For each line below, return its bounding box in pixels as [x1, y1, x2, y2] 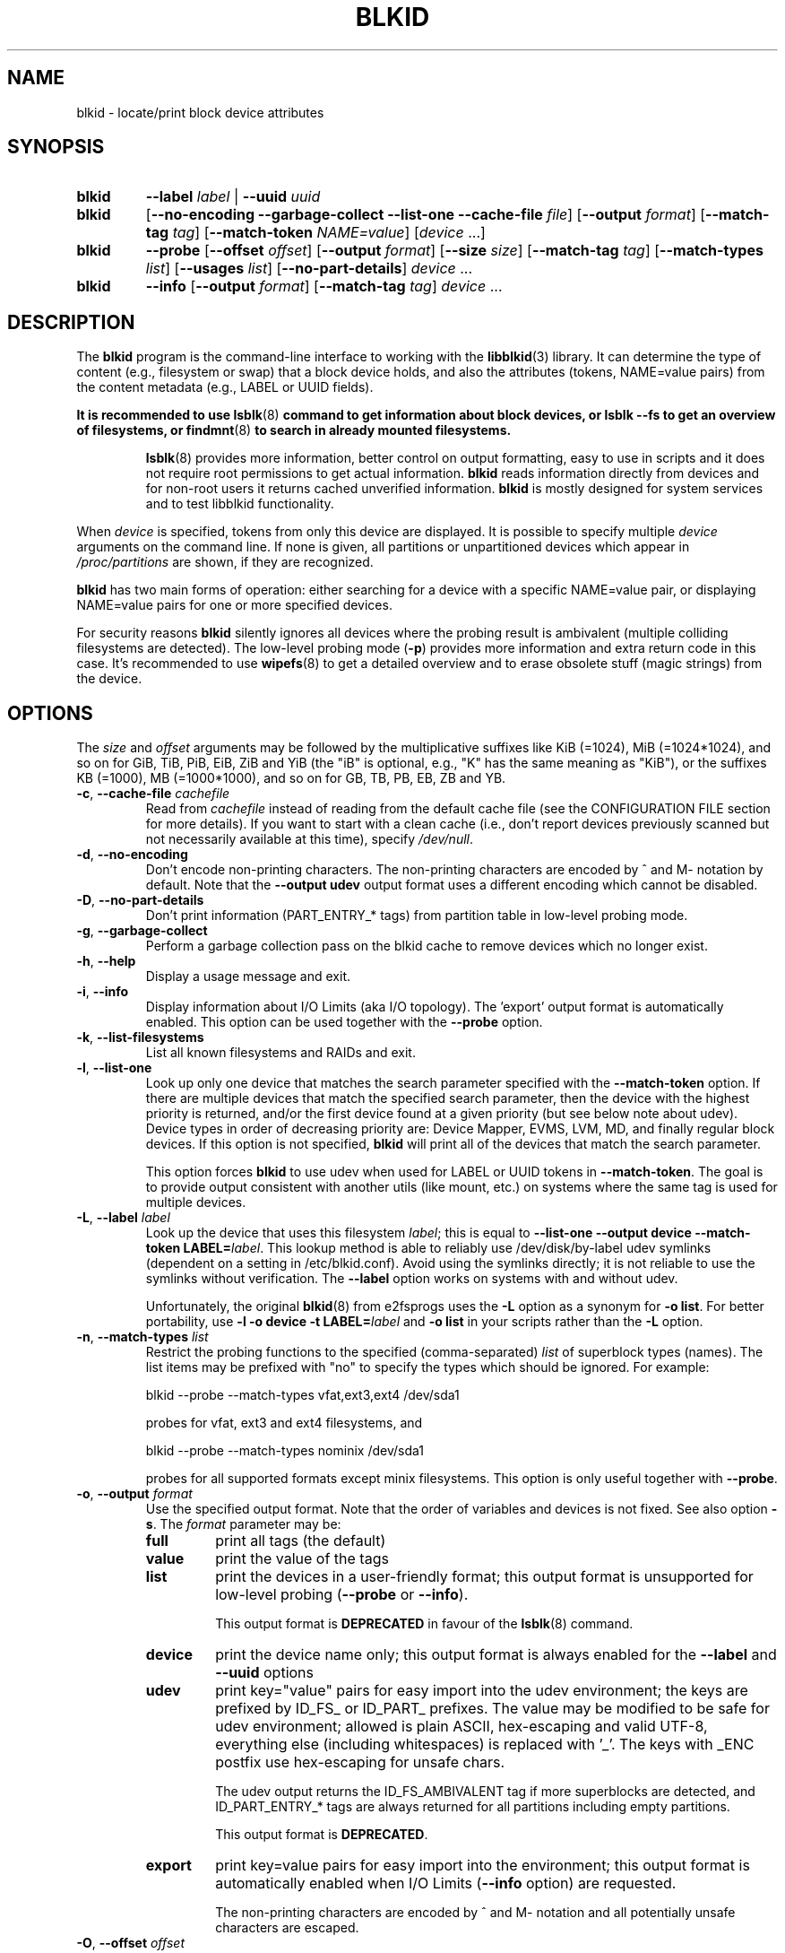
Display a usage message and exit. [145, 968, 351, 985]
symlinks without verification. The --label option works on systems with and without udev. [145, 1271, 678, 1287]
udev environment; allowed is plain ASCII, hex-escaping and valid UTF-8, [215, 1717, 708, 1736]
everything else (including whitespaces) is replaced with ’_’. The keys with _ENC [215, 1735, 755, 1754]
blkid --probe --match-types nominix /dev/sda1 [145, 1443, 424, 1459]
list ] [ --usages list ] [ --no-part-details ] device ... [145, 259, 473, 278]
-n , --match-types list [76, 1329, 209, 1345]
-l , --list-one [76, 1060, 152, 1076]
